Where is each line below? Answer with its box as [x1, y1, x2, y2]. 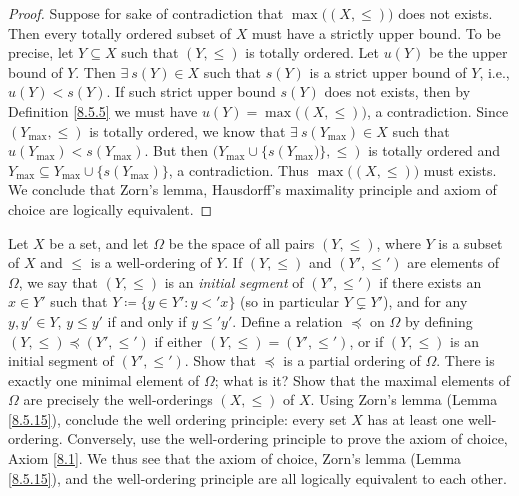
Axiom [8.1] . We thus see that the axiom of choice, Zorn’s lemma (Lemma [8, 448, 462, 469]
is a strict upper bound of [309, 61, 467, 82]
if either [154, 330, 203, 351]
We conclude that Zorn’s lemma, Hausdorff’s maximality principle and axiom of [8, 179, 497, 200]
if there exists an [379, 271, 482, 292]
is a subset [438, 232, 503, 253]
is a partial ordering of [283, 350, 421, 371]
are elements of [407, 252, 500, 273]
